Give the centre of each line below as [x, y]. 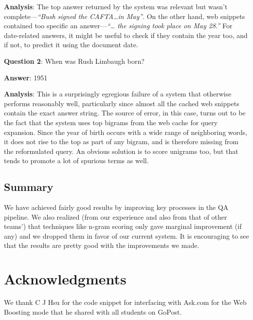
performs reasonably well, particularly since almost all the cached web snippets [122, 103]
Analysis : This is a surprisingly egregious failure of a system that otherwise [118, 94]
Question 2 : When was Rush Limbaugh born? [74, 61]
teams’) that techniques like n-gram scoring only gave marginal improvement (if [123, 226]
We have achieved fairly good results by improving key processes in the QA [116, 207]
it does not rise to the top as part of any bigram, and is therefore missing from [121, 141]
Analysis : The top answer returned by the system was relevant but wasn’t [116, 6]
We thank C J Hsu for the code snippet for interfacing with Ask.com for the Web [125, 302]
